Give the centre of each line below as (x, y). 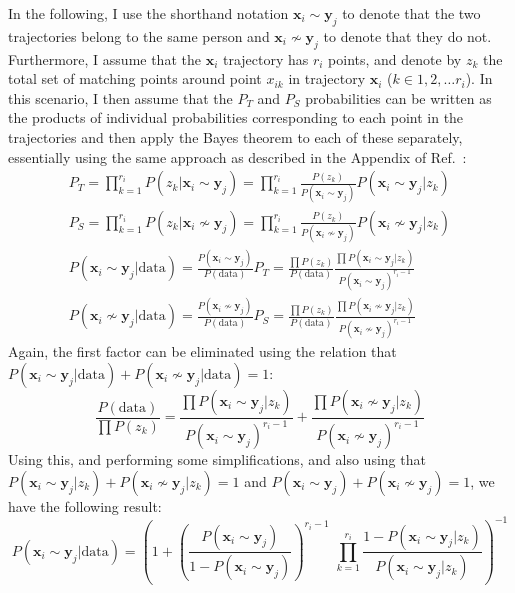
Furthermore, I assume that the (104, 58)
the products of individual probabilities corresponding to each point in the (236, 117)
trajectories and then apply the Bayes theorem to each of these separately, (235, 136)
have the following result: (85, 505)
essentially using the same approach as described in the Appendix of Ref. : (237, 156)
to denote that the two (411, 13)
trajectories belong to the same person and (139, 35)
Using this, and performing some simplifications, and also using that (217, 459)
